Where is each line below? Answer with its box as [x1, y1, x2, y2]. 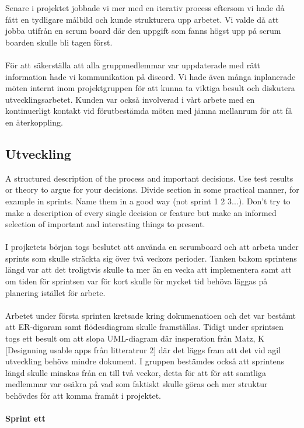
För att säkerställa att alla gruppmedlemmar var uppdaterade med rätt [5, 58, 261, 71]
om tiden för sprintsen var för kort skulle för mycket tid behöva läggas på [5, 275, 268, 287]
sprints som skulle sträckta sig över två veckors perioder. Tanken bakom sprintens [5, 252, 297, 264]
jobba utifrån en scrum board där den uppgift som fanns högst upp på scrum [5, 25, 281, 37]
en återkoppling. [5, 116, 63, 128]
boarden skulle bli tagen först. [5, 36, 113, 48]
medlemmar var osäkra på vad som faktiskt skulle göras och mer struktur [5, 378, 268, 390]
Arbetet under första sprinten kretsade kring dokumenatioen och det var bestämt [5, 309, 296, 321]
